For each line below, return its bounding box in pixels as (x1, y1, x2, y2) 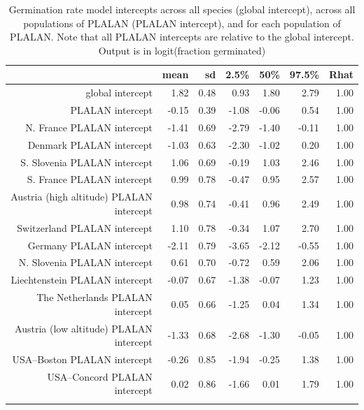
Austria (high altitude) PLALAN (10, 189, 153, 204)
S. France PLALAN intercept (27, 172, 153, 186)
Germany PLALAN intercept (27, 237, 153, 252)
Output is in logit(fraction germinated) (98, 43, 266, 57)
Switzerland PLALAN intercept (17, 220, 153, 235)
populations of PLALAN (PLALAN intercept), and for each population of (23, 15, 341, 30)
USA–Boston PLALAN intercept (12, 351, 153, 366)
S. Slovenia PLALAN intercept (20, 154, 153, 169)
